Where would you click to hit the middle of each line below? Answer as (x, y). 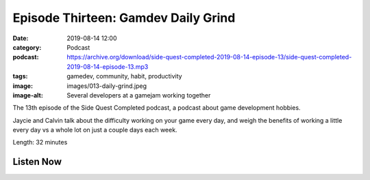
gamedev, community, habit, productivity (124, 76)
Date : (21, 38)
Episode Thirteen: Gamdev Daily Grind (124, 18)
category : (27, 47)
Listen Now (37, 162)
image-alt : (28, 95)
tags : (20, 76)
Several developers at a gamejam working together (139, 95)
